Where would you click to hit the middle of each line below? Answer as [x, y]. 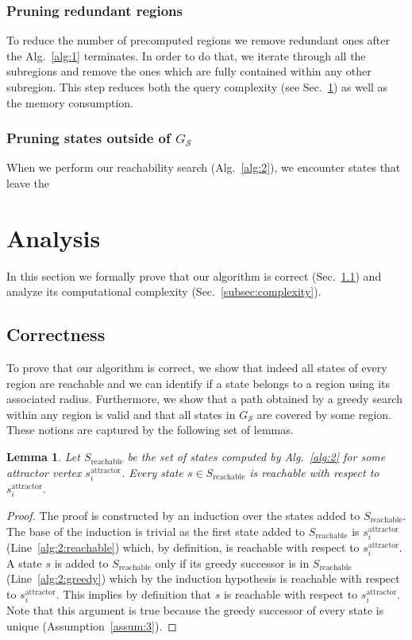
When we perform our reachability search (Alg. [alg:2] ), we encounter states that [204, 167]
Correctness [56, 334]
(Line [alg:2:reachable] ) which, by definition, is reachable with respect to [183, 547]
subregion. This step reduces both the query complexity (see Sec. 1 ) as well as [197, 87]
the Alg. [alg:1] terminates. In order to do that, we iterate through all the [186, 55]
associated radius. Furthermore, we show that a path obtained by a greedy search [204, 399]
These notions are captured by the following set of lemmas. [150, 430]
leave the [28, 183]
